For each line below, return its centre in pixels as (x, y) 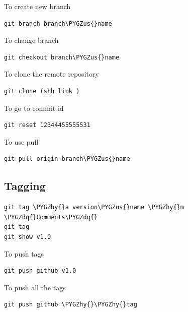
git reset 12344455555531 (47, 125)
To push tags (24, 253)
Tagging (25, 186)
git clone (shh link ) (42, 91)
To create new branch (37, 6)
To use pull (21, 141)
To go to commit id (34, 108)
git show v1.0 (28, 237)
